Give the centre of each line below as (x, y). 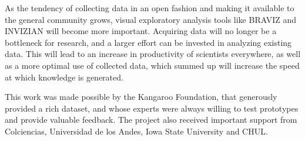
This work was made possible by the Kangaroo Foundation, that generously (141, 97)
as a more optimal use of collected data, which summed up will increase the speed (152, 65)
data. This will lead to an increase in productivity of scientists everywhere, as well (153, 54)
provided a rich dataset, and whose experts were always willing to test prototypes (152, 108)
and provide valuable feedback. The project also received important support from (151, 120)
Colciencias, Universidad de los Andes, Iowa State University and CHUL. (136, 131)
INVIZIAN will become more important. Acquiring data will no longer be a (141, 31)
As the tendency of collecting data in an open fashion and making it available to (150, 8)
